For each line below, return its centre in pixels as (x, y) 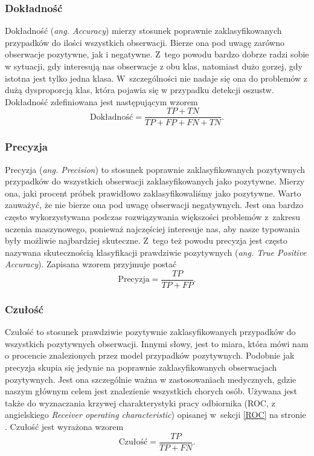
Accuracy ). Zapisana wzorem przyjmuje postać (91, 264)
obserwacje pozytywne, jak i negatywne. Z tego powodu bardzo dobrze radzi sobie (157, 54)
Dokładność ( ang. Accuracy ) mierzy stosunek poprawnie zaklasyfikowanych (143, 31)
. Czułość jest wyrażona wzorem (64, 427)
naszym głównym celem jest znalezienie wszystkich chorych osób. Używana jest (151, 391)
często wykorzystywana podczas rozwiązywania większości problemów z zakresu (152, 217)
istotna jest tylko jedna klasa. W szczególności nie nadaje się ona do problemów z (156, 78)
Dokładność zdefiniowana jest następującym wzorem (101, 101)
